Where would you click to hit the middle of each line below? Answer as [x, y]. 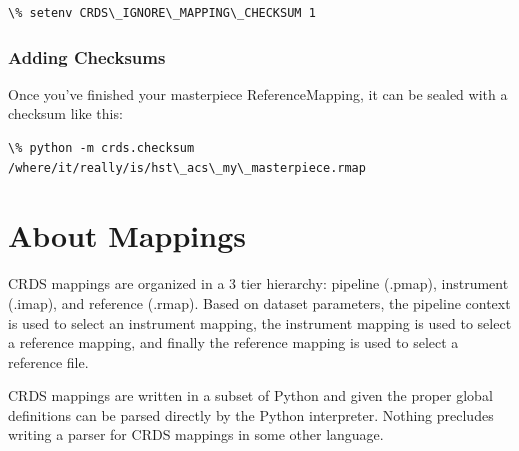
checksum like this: [65, 113]
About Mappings [127, 235]
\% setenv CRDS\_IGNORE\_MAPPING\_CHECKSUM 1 [162, 13]
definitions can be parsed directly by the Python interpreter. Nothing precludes [251, 414]
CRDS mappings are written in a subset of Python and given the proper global [250, 395]
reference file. [48, 361]
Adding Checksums [87, 56]
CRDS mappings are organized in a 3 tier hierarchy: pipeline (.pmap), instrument [258, 283]
